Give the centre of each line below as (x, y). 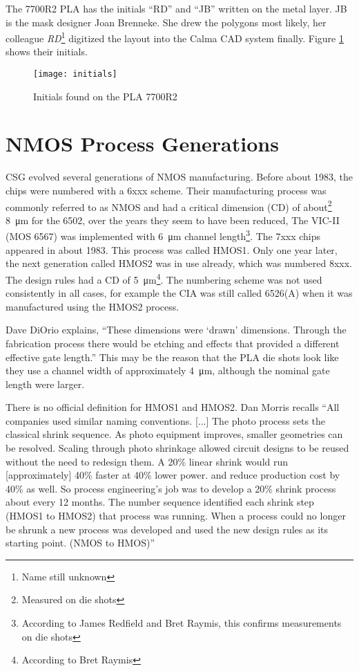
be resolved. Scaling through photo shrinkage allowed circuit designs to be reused (177, 448)
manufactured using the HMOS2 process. (93, 306)
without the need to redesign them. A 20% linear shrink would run (147, 461)
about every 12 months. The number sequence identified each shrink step (160, 502)
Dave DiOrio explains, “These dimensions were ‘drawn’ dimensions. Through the (176, 330)
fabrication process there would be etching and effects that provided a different (173, 343)
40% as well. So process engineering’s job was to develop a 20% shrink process (171, 488)
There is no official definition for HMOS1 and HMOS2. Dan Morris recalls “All (173, 407)
